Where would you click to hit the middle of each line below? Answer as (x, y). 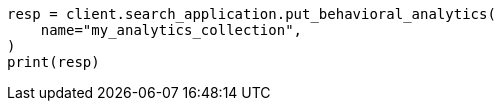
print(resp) (53, 62)
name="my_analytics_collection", (171, 30)
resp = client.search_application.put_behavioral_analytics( (251, 14)
